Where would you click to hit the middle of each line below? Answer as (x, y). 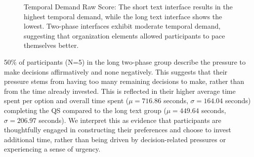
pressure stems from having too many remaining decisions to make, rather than (124, 81)
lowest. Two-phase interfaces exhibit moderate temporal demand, (122, 26)
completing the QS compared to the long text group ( (85, 110)
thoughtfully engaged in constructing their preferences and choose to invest (118, 130)
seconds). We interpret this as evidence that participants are (130, 120)
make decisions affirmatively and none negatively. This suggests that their (116, 71)
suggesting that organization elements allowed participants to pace (125, 35)
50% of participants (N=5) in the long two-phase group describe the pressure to (125, 61)
